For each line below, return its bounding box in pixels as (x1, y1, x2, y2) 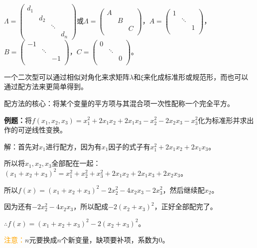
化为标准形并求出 (198, 115, 254, 125)
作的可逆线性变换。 (4, 124, 67, 135)
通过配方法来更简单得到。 (4, 81, 88, 92)
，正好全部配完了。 (154, 201, 217, 212)
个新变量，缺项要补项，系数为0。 (61, 235, 169, 245)
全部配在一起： (51, 158, 101, 168)
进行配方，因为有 (45, 141, 102, 151)
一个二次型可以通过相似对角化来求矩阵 (4, 71, 129, 82)
